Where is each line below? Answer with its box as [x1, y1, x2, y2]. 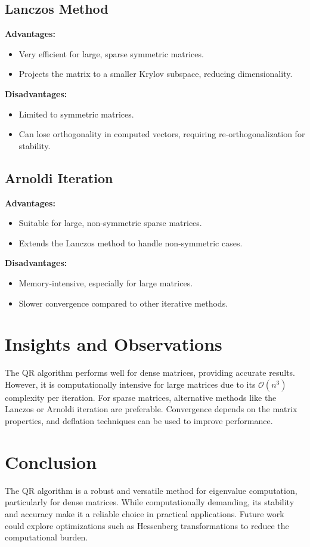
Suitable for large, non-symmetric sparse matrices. [18, 217, 202, 229]
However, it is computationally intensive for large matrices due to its [5, 378, 256, 390]
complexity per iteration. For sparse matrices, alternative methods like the [5, 391, 277, 403]
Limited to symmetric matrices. [18, 107, 134, 120]
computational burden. [5, 531, 88, 543]
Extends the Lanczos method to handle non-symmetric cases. [18, 236, 243, 249]
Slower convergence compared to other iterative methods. [18, 296, 228, 309]
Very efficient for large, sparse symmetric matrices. [18, 47, 204, 60]
